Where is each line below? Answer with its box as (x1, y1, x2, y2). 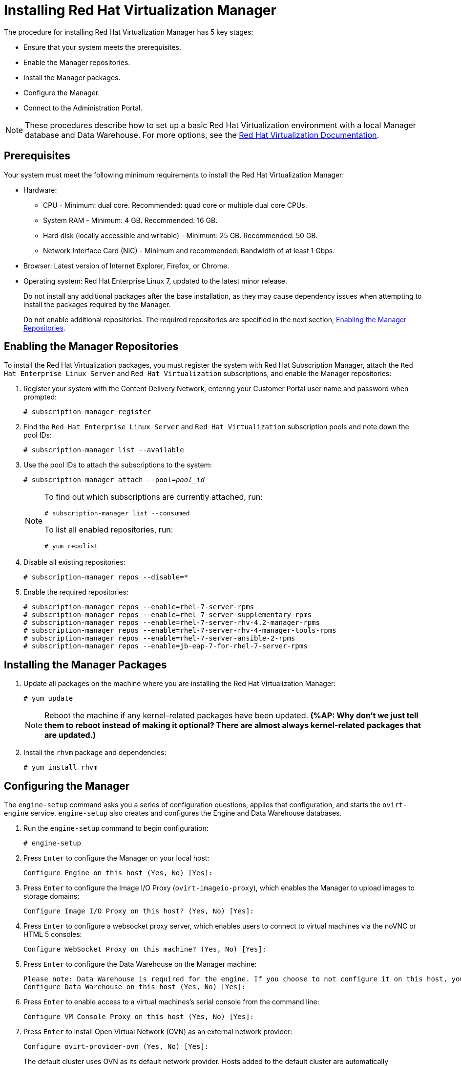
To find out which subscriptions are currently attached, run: (44, 492, 263, 502)
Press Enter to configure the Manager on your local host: (23, 854, 210, 863)
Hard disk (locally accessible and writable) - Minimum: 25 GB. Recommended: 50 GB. (43, 231, 318, 240)
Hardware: (23, 185, 57, 194)
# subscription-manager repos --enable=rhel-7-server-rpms (23, 603, 254, 611)
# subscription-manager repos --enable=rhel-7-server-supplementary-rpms (23, 611, 312, 619)
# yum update (23, 694, 73, 703)
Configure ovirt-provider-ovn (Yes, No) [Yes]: (23, 1043, 209, 1051)
